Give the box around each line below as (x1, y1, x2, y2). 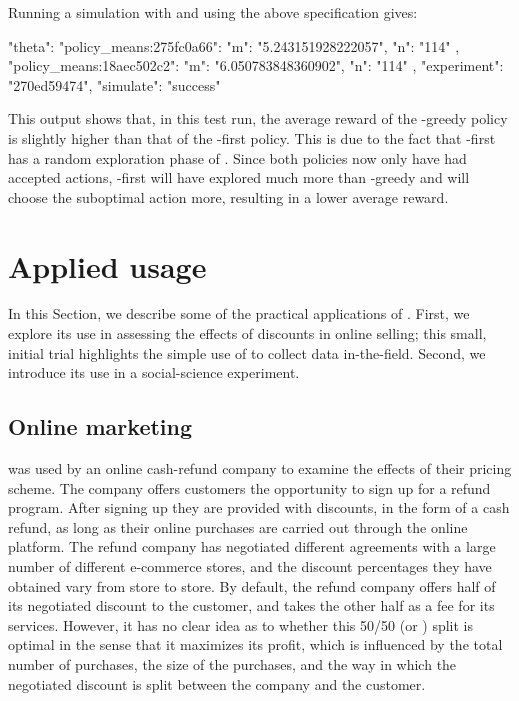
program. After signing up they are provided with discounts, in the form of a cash (8, 497, 510, 518)
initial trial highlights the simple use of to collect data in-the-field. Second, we (8, 342, 486, 363)
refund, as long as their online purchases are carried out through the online (8, 516, 468, 537)
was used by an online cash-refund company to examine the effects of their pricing (8, 458, 512, 479)
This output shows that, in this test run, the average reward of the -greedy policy (8, 108, 508, 129)
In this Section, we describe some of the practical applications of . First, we (8, 303, 470, 324)
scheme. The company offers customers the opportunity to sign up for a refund (8, 477, 491, 498)
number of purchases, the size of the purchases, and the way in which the (8, 653, 457, 674)
